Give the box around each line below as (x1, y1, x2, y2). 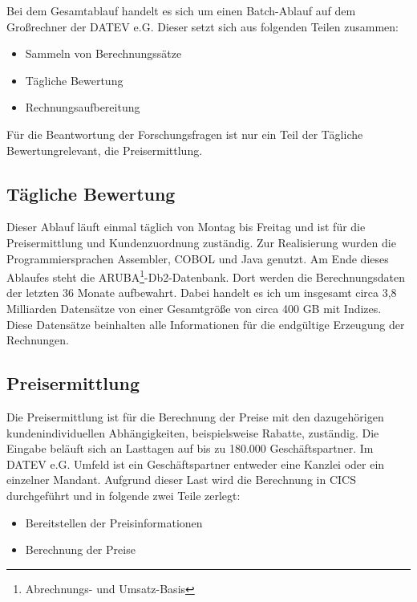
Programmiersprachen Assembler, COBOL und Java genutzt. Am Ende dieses (6, 250, 389, 266)
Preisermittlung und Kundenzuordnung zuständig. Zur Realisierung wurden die (6, 234, 396, 250)
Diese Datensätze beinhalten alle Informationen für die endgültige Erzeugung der (6, 315, 405, 332)
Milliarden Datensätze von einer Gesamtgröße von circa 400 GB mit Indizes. (6, 299, 382, 316)
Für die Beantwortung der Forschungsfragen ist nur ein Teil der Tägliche (6, 125, 363, 142)
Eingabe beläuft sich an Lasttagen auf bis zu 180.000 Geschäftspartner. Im (6, 440, 374, 457)
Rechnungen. (6, 332, 69, 348)
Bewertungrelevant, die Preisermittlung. (6, 141, 203, 158)
